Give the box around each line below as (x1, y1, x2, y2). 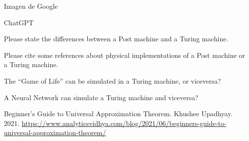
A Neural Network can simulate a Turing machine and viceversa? (4, 92, 198, 102)
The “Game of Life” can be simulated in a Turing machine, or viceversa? (4, 75, 221, 86)
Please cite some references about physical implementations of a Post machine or (4, 50, 245, 60)
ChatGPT (4, 17, 34, 27)
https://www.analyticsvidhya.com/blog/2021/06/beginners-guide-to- (21, 118, 227, 128)
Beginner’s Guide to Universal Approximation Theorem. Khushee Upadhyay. (4, 108, 233, 119)
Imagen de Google (4, 1, 58, 11)
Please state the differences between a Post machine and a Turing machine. (4, 34, 229, 44)
